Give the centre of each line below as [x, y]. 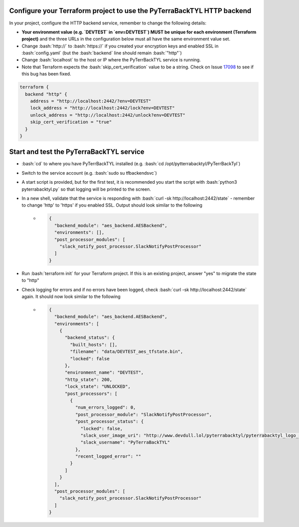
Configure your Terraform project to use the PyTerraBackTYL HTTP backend [130, 11]
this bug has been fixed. [47, 74]
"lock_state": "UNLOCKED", [98, 387]
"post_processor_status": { [109, 421]
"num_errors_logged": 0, [105, 407]
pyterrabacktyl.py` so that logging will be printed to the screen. [86, 189]
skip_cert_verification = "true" [71, 122]
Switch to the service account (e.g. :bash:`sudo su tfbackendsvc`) [89, 173]
